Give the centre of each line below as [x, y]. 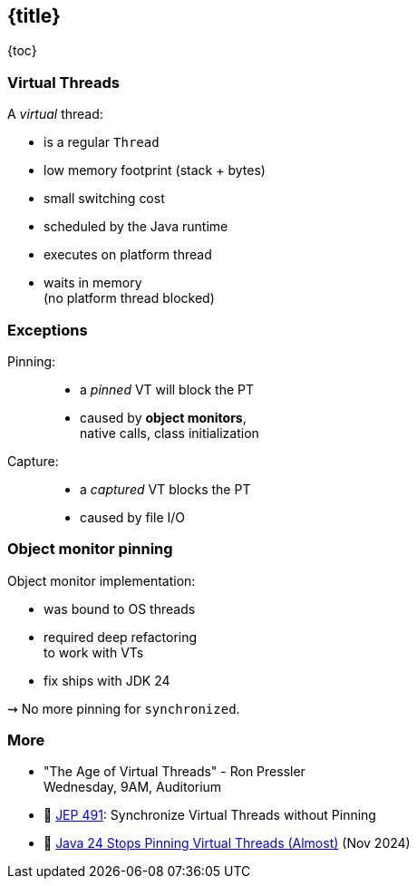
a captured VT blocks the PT [165, 489]
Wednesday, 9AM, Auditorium [133, 787]
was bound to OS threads [120, 609]
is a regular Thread [102, 142]
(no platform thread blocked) [129, 298]
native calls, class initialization [170, 433]
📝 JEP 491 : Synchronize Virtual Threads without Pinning [210, 815]
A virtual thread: [55, 114]
